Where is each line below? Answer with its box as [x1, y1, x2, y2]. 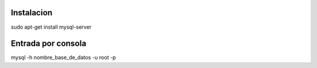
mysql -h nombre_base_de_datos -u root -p [11, 54, 116, 61]
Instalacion [11, 8, 53, 18]
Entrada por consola [11, 39, 86, 49]
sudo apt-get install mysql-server [11, 23, 92, 30]
